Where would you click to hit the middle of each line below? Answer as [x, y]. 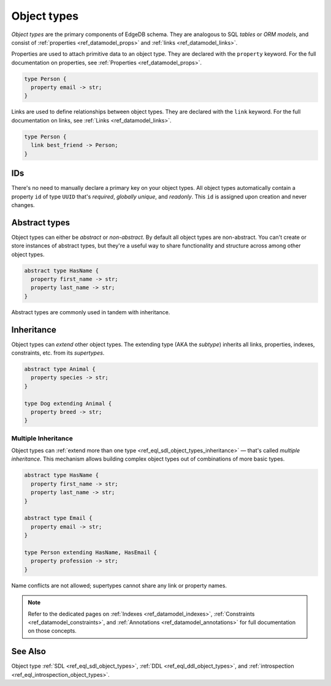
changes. [23, 205]
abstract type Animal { [60, 369]
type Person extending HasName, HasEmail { [91, 552]
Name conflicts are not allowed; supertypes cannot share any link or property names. [119, 586]
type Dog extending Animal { [68, 403]
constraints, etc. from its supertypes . [58, 353]
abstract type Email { [58, 518]
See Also [29, 651]
